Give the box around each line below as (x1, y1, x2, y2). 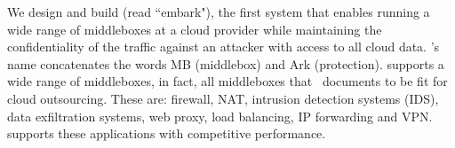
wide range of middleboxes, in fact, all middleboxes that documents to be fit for (7, 72, 448, 90)
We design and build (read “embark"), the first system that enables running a (7, 3, 430, 20)
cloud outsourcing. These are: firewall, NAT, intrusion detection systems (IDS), (7, 89, 439, 107)
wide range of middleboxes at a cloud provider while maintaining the (7, 19, 382, 38)
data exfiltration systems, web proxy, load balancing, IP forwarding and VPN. (7, 106, 433, 125)
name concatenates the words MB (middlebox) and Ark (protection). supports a (7, 54, 444, 73)
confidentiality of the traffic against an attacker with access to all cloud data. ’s (7, 37, 440, 56)
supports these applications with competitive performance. (7, 124, 326, 143)
